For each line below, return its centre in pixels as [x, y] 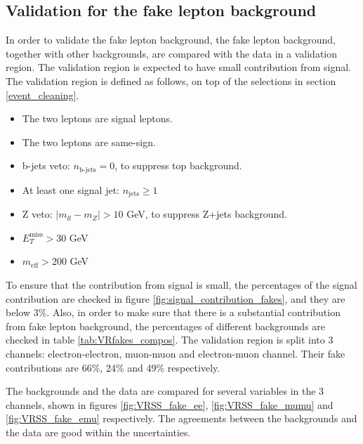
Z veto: [37, 214]
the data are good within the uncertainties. [98, 432]
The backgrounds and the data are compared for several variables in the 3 [165, 391]
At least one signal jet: [71, 189]
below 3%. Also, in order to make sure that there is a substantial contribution [173, 312]
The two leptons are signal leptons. [97, 118]
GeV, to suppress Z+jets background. [207, 214]
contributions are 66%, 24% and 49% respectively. [113, 367]
